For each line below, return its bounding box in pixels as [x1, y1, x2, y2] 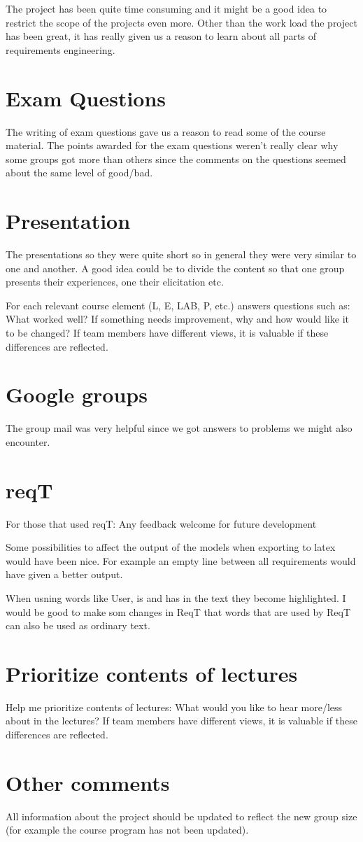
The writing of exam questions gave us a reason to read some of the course [6, 124, 326, 139]
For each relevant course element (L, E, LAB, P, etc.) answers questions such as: [6, 297, 350, 312]
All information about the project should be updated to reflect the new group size [6, 808, 357, 823]
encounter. [6, 434, 50, 449]
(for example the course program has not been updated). [6, 822, 249, 837]
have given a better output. [6, 567, 123, 582]
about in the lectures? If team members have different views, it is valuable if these [6, 713, 357, 728]
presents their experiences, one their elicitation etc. [6, 274, 224, 289]
